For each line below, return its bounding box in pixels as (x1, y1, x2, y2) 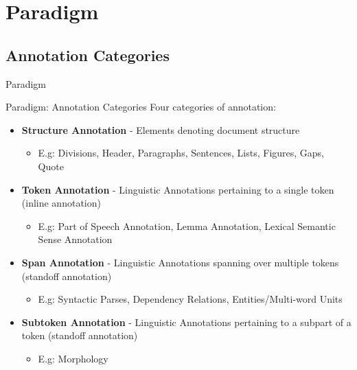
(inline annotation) (21, 196, 101, 210)
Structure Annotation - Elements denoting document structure (21, 122, 300, 137)
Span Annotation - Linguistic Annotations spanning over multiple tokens (21, 255, 339, 269)
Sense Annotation (38, 232, 113, 246)
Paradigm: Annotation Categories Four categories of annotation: (5, 100, 276, 114)
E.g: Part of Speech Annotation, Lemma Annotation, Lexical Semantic (38, 218, 336, 233)
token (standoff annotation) (21, 328, 138, 343)
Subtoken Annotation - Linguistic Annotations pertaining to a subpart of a (21, 314, 352, 329)
